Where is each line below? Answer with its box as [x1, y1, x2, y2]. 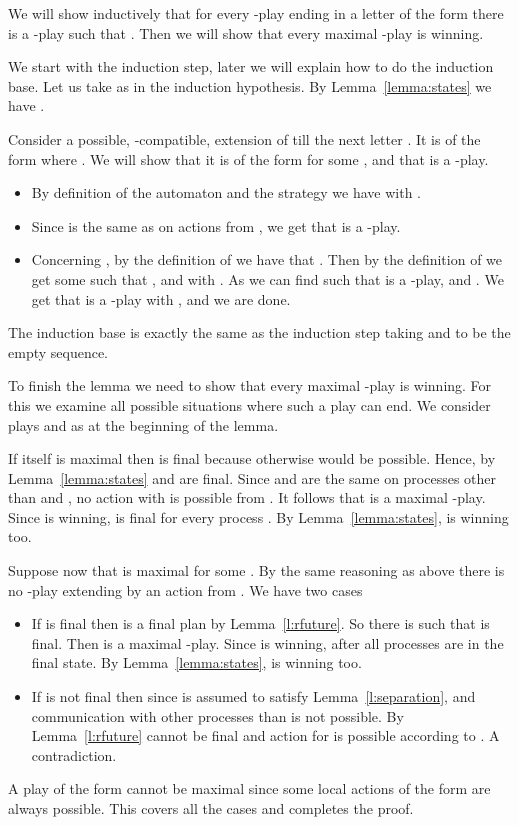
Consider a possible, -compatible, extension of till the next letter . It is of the [8, 128, 481, 149]
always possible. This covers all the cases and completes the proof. [8, 798, 414, 818]
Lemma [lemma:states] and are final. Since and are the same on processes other [8, 467, 497, 488]
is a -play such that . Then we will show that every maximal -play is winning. [8, 22, 484, 43]
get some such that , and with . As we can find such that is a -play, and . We [31, 268, 504, 289]
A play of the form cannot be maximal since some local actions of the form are [8, 778, 491, 799]
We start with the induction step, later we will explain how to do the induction [8, 56, 494, 77]
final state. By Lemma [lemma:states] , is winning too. [31, 652, 362, 673]
